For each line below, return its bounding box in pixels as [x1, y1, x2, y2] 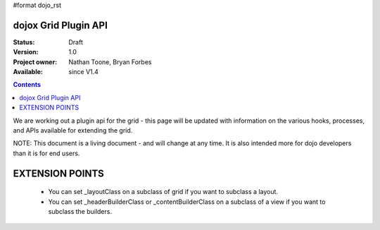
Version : [13, 48, 39, 56]
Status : [13, 37, 35, 46]
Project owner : [13, 57, 58, 66]
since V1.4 [68, 68, 99, 76]
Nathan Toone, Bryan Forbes [68, 57, 152, 66]
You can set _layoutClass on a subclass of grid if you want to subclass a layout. [48, 188, 278, 196]
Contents [13, 80, 42, 89]
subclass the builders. [48, 207, 113, 215]
